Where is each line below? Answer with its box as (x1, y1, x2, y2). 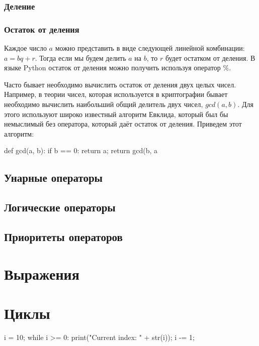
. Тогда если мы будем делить (35, 52, 126, 63)
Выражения (4, 263, 79, 284)
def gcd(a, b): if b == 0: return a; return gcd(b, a (4, 145, 158, 156)
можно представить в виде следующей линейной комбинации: (55, 43, 245, 53)
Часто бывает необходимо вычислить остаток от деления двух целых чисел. (4, 79, 236, 89)
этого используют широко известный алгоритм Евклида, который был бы (4, 108, 228, 119)
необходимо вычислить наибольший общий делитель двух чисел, (4, 99, 203, 109)
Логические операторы (4, 199, 116, 215)
